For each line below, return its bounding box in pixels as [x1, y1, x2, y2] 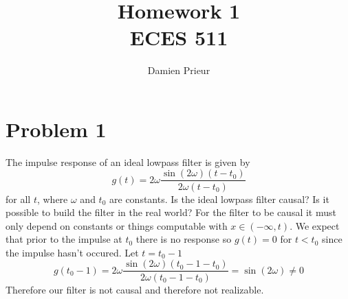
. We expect [290, 218, 340, 232]
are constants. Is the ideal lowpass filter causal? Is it [109, 191, 329, 206]
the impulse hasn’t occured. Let [6, 245, 139, 259]
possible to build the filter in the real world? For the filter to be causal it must [6, 205, 336, 219]
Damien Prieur [147, 63, 210, 77]
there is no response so [135, 232, 232, 246]
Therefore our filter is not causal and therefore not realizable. [6, 282, 264, 296]
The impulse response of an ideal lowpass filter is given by [6, 154, 250, 169]
